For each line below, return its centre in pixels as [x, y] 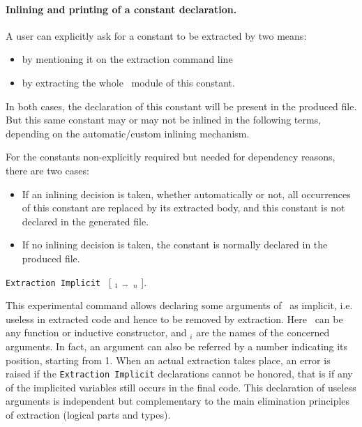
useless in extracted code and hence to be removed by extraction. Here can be [174, 319]
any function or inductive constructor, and [96, 332]
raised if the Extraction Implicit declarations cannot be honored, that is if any [179, 374]
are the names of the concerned [263, 332]
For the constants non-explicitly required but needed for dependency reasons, [171, 157]
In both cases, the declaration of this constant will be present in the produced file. [181, 106]
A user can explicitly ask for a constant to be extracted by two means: [156, 35]
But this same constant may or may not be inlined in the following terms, [164, 120]
